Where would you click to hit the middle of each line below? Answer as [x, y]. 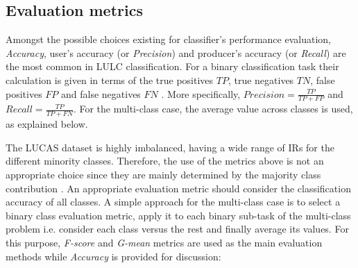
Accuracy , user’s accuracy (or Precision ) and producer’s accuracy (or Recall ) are [176, 52]
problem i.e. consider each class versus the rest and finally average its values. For [177, 229]
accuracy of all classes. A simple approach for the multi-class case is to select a [173, 202]
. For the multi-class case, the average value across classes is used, [213, 109]
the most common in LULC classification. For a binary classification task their [172, 66]
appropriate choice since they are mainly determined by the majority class [163, 175]
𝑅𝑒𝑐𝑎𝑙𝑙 [19, 110]
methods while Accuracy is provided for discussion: [113, 256]
